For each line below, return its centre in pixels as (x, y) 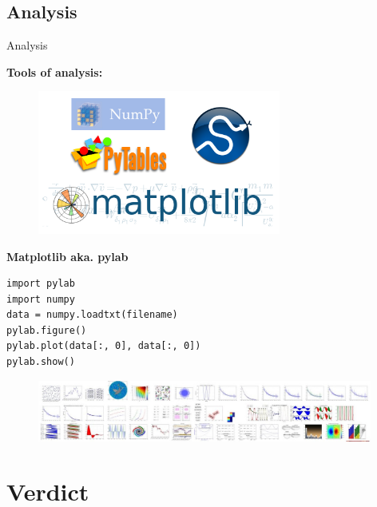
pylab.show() (41, 362)
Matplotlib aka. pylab (67, 256)
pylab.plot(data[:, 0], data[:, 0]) (104, 346)
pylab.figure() (47, 330)
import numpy (41, 299)
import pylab (41, 284)
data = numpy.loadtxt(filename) (92, 315)
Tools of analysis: (55, 71)
